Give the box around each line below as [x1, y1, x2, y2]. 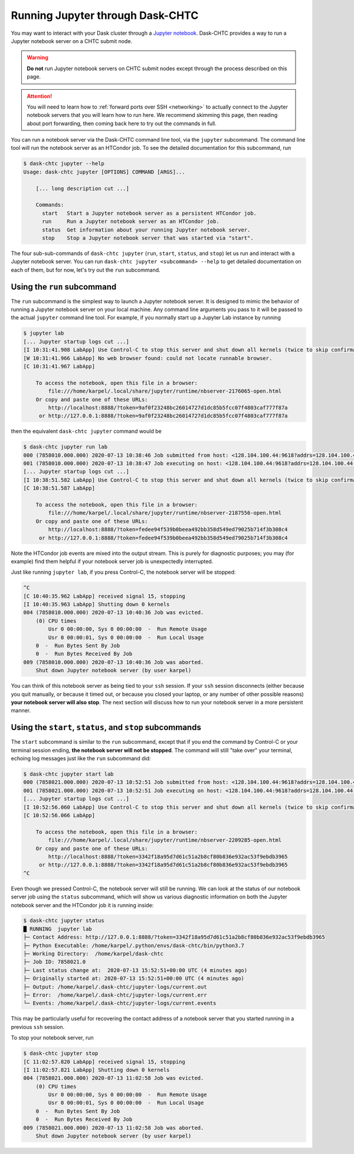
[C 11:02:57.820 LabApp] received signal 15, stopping [23, 1058, 185, 1065]
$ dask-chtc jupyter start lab [23, 771, 114, 777]
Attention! [27, 92, 53, 100]
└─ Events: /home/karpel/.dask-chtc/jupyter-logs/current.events [23, 1000, 217, 1006]
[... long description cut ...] [35, 185, 130, 192]
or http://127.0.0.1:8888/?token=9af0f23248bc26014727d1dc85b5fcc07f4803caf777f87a [38, 413, 289, 419]
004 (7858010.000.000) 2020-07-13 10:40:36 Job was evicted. [23, 609, 204, 616]
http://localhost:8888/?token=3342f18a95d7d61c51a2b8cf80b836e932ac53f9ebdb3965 [48, 853, 289, 860]
